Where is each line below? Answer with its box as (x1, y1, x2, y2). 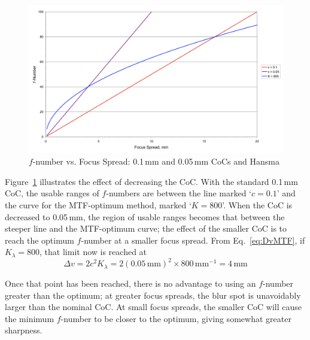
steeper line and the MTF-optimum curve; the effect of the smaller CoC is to (5, 222, 287, 235)
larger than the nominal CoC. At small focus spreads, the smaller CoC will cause (5, 300, 302, 313)
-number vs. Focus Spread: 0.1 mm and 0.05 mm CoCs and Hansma (32, 155, 279, 168)
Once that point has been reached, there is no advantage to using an (5, 277, 256, 289)
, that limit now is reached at (39, 245, 147, 258)
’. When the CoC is (222, 198, 293, 211)
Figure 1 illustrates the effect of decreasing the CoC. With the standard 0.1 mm (5, 175, 298, 187)
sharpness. (5, 324, 42, 336)
